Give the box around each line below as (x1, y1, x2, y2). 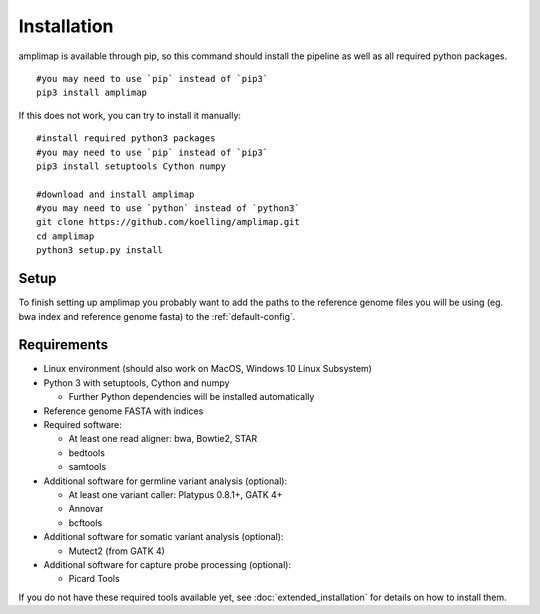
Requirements (18, 336, 109, 354)
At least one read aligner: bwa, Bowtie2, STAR (68, 433, 258, 445)
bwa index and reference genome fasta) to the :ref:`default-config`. (18, 310, 296, 322)
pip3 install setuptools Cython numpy (36, 160, 227, 172)
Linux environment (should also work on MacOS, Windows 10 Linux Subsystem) (43, 363, 372, 375)
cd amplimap (36, 230, 95, 242)
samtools (68, 461, 107, 473)
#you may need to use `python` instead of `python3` (36, 203, 300, 214)
